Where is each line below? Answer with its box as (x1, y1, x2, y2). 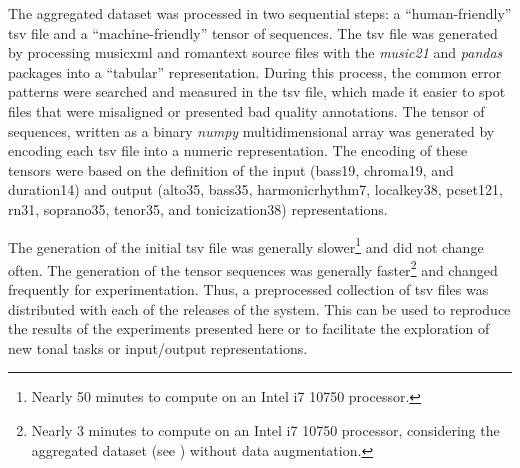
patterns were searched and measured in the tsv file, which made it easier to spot (8, 81, 506, 102)
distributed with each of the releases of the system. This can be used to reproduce (8, 298, 511, 319)
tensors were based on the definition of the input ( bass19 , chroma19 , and (8, 159, 454, 180)
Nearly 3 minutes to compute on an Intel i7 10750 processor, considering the (31, 420, 500, 440)
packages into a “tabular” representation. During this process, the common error (8, 61, 502, 82)
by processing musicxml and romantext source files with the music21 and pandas (8, 42, 503, 63)
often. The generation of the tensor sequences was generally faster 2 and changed (8, 256, 498, 280)
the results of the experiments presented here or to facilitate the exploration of (8, 318, 490, 339)
